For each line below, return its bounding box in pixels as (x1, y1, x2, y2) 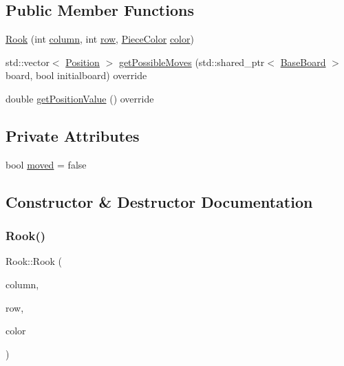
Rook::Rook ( (6, 254, 63, 268)
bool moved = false (6, 157, 87, 171)
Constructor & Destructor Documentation (6, 191, 313, 212)
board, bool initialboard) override (6, 68, 147, 83)
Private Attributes (6, 125, 140, 146)
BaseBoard (280, 54, 326, 69)
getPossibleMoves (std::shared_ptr (118, 54, 265, 69)
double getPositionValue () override (6, 91, 154, 105)
